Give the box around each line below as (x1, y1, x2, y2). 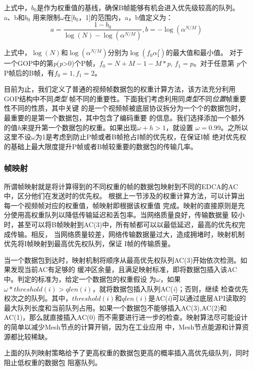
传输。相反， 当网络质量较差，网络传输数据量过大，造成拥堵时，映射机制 (10, 229, 245, 239)
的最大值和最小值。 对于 (165, 47, 243, 58)
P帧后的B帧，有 (4, 67, 54, 78)
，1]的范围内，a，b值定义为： (78, 12, 173, 22)
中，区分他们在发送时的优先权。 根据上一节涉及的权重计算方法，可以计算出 (4, 191, 245, 201)
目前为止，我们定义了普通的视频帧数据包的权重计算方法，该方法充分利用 (4, 84, 235, 94)
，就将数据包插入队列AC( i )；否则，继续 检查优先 (92, 283, 249, 293)
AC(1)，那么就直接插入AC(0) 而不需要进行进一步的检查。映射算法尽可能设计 (4, 312, 248, 322)
